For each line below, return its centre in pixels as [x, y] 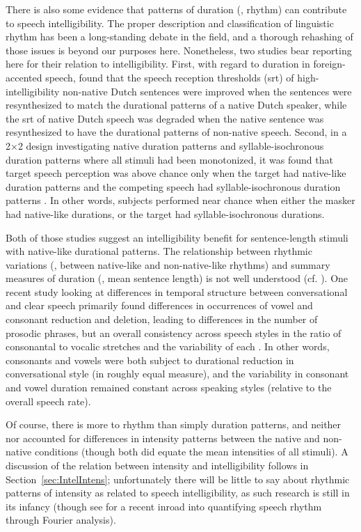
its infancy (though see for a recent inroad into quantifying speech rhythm [164, 506]
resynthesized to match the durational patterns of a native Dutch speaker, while [176, 105]
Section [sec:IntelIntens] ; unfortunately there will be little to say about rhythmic [178, 479]
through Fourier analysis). [61, 520]
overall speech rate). [48, 401]
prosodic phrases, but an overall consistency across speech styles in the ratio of [174, 332]
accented [24, 77]
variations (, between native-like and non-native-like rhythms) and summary [168, 264]
